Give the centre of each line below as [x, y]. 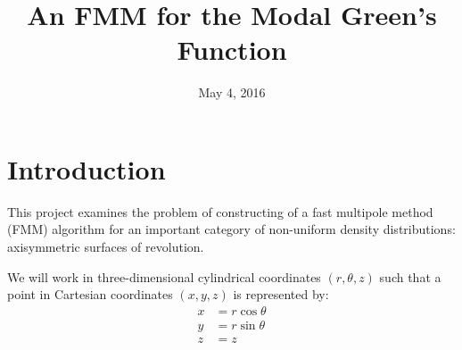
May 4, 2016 [232, 92]
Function [232, 50]
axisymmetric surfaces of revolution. [106, 247]
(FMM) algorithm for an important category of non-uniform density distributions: [231, 229]
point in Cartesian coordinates [90, 294]
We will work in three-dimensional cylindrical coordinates [164, 276]
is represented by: [281, 294]
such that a [410, 276]
